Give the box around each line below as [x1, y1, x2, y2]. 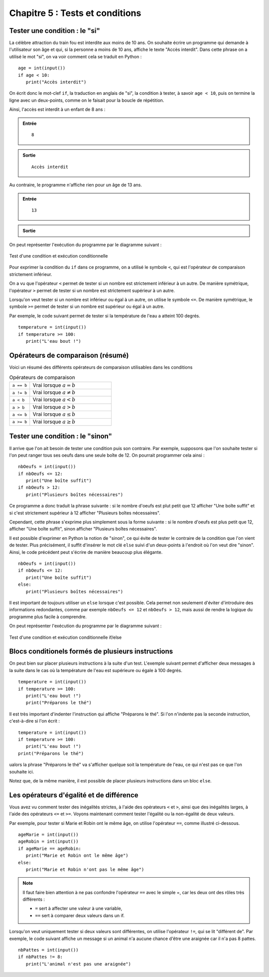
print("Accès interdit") [25, 79, 87, 85]
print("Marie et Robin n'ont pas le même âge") [25, 866, 144, 872]
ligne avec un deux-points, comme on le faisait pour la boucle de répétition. [9, 97, 164, 103]
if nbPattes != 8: [18, 954, 63, 960]
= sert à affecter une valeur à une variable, [35, 906, 123, 912]
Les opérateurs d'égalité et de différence [9, 791, 139, 799]
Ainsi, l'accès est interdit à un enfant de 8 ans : [9, 106, 106, 112]
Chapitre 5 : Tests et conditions [9, 7, 141, 18]
